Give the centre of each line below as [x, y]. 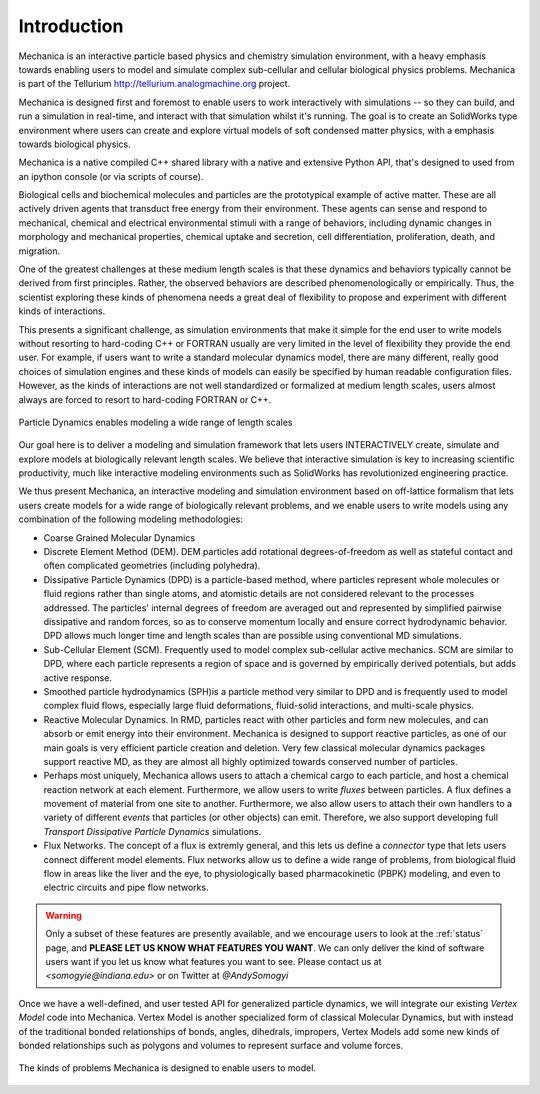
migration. [39, 251]
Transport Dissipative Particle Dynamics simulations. [152, 831]
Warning [63, 915]
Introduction [71, 26]
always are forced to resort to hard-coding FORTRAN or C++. [145, 399]
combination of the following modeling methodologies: [131, 519]
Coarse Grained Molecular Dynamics [119, 537]
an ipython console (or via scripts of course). [111, 176]
